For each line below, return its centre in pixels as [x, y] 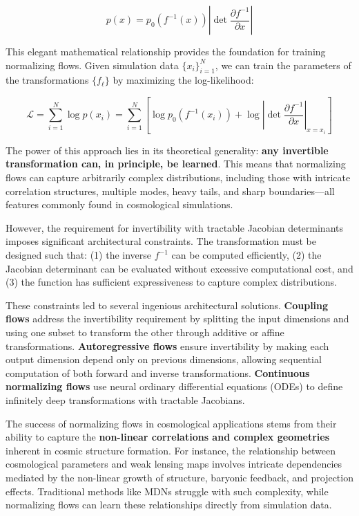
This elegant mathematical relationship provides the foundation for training [166, 51]
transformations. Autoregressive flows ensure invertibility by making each [167, 345]
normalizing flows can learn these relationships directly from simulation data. [169, 505]
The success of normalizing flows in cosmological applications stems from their [171, 423]
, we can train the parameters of [283, 65]
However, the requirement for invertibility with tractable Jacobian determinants [175, 227]
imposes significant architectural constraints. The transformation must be [161, 241]
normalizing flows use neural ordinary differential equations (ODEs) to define [174, 386]
